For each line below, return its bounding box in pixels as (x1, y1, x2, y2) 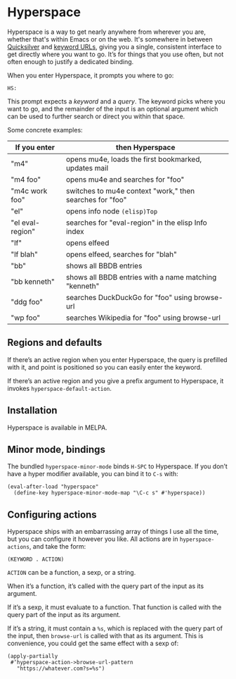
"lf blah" (11, 249, 39, 259)
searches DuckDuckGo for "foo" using (65, 292, 192, 302)
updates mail (65, 163, 109, 173)
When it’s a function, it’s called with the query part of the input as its (7, 582, 204, 590)
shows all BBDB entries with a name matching (65, 272, 217, 282)
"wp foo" (11, 313, 41, 323)
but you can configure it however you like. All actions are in (7, 535, 178, 543)
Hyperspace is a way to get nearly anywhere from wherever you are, (7, 27, 206, 36)
